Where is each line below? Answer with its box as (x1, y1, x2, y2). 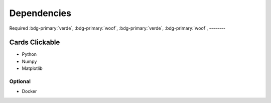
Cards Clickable (9, 38, 60, 47)
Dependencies (9, 8, 71, 19)
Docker (22, 88, 37, 94)
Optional (9, 78, 31, 85)
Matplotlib (22, 65, 43, 71)
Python (22, 51, 37, 57)
